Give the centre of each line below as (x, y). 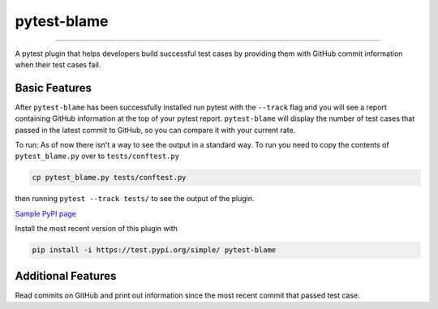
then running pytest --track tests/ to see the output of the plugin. (135, 199)
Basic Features (54, 88)
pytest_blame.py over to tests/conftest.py (97, 156)
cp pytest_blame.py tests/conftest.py (109, 178)
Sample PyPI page (46, 213)
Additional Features (66, 276)
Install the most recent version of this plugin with (96, 229)
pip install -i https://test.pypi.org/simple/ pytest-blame (154, 250)
